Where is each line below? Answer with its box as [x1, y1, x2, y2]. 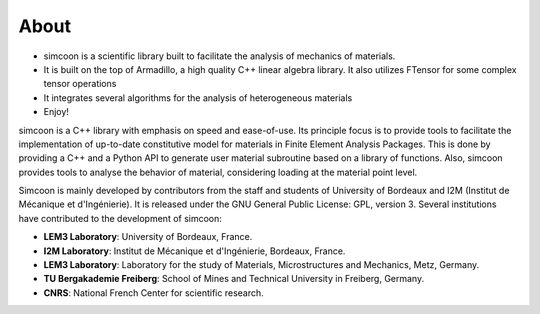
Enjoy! [43, 106, 70, 118]
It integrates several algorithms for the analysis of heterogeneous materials [43, 91, 353, 104]
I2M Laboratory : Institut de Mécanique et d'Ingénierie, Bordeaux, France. [43, 245, 346, 257]
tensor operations [43, 78, 117, 90]
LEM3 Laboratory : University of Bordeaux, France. [43, 231, 253, 243]
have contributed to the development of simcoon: [18, 212, 222, 224]
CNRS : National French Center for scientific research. [43, 286, 264, 299]
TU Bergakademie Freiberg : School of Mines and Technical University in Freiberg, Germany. [43, 273, 425, 285]
